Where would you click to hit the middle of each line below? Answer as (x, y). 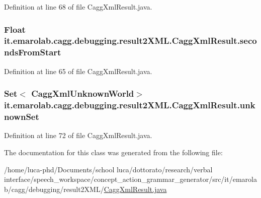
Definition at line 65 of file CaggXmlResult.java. (78, 71)
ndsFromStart (33, 52)
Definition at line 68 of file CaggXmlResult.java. (78, 7)
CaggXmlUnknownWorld (83, 93)
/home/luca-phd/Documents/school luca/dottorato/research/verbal (108, 169)
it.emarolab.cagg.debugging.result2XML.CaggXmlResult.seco (130, 41)
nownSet (22, 117)
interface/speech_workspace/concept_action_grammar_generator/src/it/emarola (130, 179)
